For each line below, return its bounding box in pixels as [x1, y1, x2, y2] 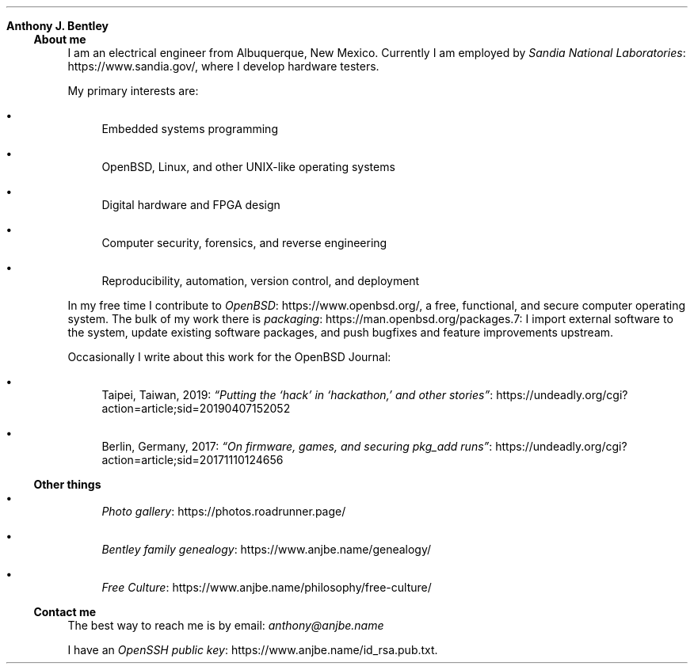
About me [33, 32, 86, 46]
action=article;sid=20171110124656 [101, 453, 284, 466]
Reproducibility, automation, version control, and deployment [101, 274, 420, 287]
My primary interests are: [67, 84, 199, 97]
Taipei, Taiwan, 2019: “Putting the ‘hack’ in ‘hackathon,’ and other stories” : [101, 388, 494, 402]
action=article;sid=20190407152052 [101, 402, 291, 415]
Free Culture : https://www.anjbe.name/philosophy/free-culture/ [101, 581, 432, 594]
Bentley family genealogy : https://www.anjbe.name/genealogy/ [101, 542, 432, 556]
